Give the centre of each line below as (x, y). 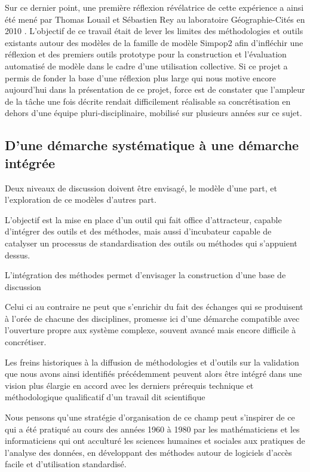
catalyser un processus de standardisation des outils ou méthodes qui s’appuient (151, 243)
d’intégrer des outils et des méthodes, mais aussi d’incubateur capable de (138, 231)
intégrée (30, 162)
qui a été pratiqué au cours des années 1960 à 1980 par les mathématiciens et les (152, 429)
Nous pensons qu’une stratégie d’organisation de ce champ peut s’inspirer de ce (150, 417)
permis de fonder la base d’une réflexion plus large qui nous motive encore (140, 77)
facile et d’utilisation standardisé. (66, 464)
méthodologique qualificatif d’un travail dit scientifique (105, 397)
